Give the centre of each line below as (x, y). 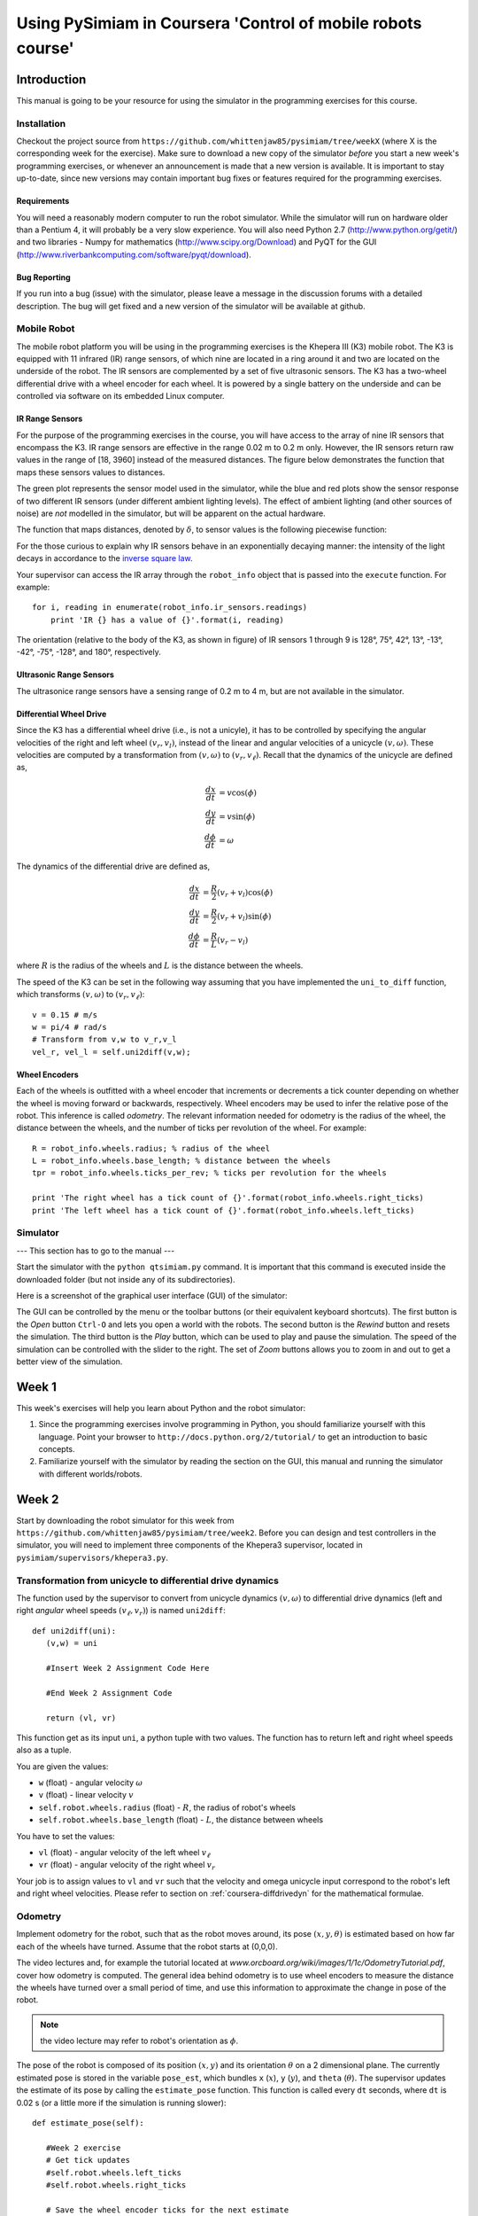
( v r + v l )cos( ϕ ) (245, 893)
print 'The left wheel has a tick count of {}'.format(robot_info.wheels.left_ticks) (224, 1210)
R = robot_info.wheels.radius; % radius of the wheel (151, 1148)
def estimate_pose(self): (89, 2123)
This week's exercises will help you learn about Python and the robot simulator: (161, 1408)
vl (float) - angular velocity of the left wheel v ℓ (125, 1853)
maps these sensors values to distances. (91, 472)
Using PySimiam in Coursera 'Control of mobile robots (219, 23)
